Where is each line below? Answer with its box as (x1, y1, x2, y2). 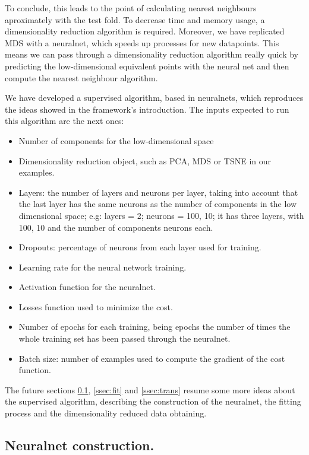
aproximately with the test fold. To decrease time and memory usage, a (5, 13, 265, 26)
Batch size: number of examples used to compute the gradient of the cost (18, 352, 285, 364)
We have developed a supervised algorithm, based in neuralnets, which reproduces (5, 91, 304, 104)
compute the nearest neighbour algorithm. (5, 71, 158, 84)
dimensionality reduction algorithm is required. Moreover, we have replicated (5, 25, 285, 37)
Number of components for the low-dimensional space (18, 134, 214, 147)
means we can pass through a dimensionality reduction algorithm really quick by (5, 48, 298, 61)
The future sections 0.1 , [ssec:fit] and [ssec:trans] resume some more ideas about (5, 383, 295, 396)
